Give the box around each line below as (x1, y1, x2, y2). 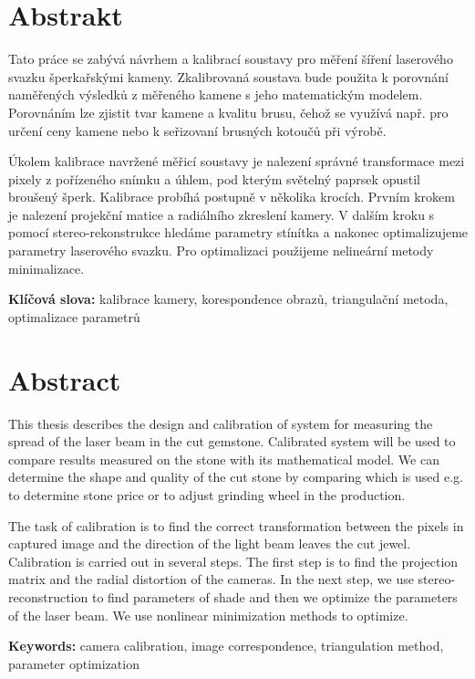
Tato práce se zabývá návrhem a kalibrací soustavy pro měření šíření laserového (8, 49, 453, 68)
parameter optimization (8, 653, 139, 673)
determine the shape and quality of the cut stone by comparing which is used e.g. (8, 467, 463, 486)
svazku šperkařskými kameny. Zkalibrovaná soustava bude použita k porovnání (8, 67, 449, 86)
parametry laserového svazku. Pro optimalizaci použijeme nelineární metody (8, 241, 434, 260)
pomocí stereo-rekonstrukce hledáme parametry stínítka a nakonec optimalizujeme (8, 223, 469, 242)
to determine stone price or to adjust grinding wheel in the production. (8, 485, 406, 504)
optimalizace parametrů (8, 307, 140, 326)
